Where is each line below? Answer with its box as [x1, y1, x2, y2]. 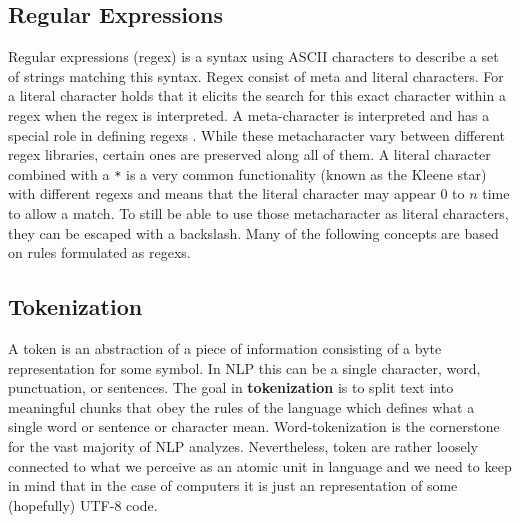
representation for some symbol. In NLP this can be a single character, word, [8, 357, 481, 378]
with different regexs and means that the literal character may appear [8, 183, 436, 204]
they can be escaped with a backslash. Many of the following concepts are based [8, 222, 499, 243]
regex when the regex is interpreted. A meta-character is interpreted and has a [8, 104, 490, 125]
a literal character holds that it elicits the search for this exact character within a [8, 85, 506, 106]
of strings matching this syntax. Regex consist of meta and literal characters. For [8, 65, 504, 86]
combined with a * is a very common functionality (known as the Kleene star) [8, 163, 487, 184]
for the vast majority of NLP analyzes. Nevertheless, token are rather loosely [8, 435, 478, 456]
